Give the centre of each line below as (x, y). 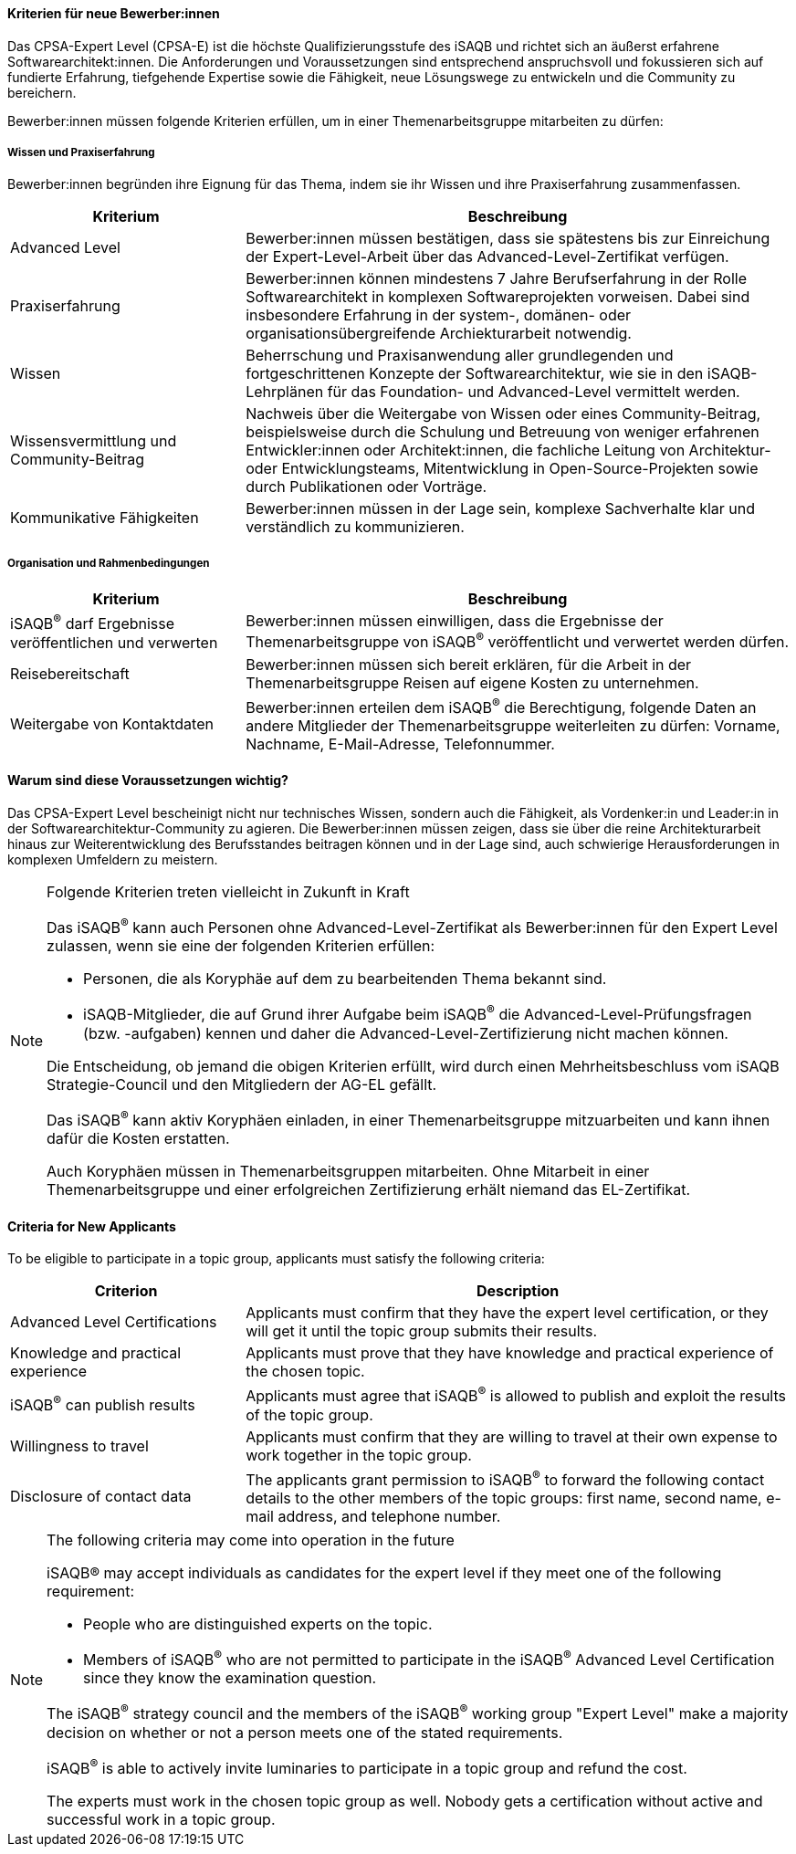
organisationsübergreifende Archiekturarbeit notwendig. (439, 334)
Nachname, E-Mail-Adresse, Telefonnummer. (400, 744)
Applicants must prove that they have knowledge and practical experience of (510, 1353)
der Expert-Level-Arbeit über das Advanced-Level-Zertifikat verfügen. (487, 257)
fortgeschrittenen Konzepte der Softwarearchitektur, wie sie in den (475, 374)
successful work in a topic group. (161, 1819)
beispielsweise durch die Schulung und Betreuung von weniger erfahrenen (503, 432)
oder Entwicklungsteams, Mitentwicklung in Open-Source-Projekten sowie (502, 469)
